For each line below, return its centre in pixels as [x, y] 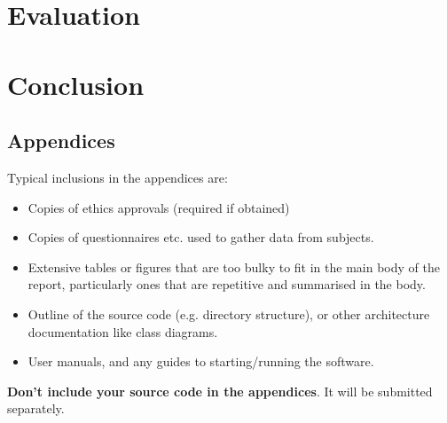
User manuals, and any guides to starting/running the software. [201, 361]
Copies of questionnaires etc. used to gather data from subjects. [201, 237]
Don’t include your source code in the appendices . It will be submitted [220, 391]
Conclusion [76, 84]
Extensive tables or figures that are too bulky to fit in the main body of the [234, 266]
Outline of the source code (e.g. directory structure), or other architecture [229, 313]
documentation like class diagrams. [123, 331]
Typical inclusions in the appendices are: [118, 177]
